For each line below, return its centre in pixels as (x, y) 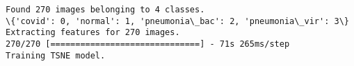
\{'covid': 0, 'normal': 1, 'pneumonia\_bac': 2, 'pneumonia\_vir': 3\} (177, 21)
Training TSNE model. (56, 55)
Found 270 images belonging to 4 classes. (105, 10)
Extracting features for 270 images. (93, 33)
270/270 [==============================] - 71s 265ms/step (148, 44)
